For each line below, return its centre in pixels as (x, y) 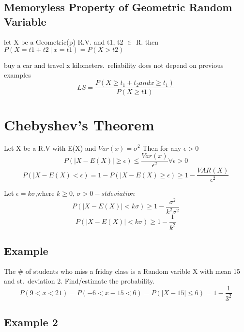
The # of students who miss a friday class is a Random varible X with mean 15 (122, 271)
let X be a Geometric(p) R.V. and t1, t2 (64, 41)
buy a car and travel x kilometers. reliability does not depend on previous (114, 65)
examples (17, 74)
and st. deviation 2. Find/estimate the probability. (79, 280)
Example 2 (31, 322)
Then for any (162, 148)
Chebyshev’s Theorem (79, 124)
